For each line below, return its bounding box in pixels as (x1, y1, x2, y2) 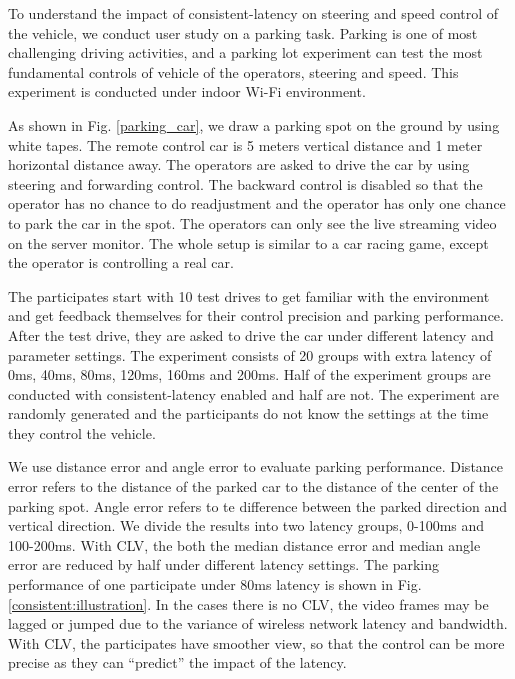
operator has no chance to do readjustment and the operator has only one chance (8, 193, 506, 214)
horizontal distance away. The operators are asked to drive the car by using (8, 154, 470, 175)
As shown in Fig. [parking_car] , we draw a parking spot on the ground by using (8, 114, 500, 135)
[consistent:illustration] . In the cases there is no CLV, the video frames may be (8, 593, 489, 614)
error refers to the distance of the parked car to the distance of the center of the (8, 476, 499, 497)
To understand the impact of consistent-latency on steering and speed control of (8, 3, 499, 23)
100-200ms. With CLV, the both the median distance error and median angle (8, 534, 481, 555)
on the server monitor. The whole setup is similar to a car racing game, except (8, 232, 489, 253)
